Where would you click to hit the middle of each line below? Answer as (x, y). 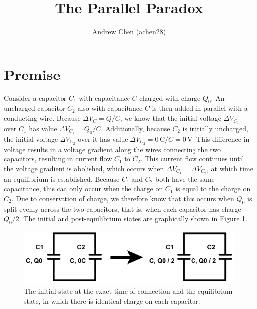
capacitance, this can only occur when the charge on (84, 189)
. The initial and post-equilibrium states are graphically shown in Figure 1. (133, 218)
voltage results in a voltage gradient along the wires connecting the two (113, 149)
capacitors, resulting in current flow (58, 159)
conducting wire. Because (42, 118)
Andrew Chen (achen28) (129, 32)
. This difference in (221, 138)
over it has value (103, 138)
